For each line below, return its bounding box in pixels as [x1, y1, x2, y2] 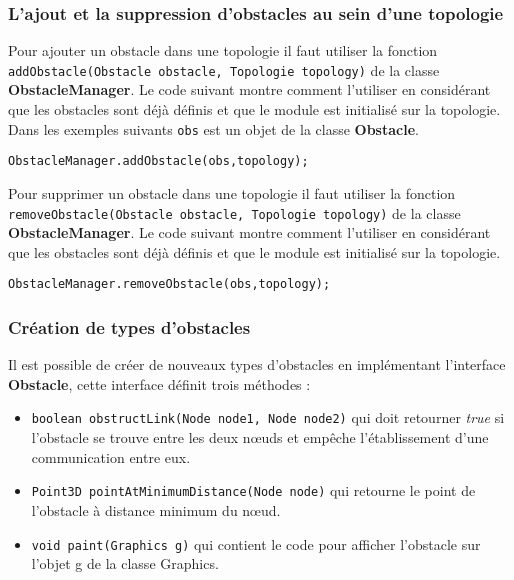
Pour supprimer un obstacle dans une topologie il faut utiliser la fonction [8, 182, 456, 203]
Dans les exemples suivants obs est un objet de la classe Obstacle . [8, 118, 419, 139]
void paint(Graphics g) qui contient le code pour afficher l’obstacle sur [31, 533, 481, 554]
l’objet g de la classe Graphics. [31, 553, 219, 574]
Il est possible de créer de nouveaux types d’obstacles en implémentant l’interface [8, 354, 506, 375]
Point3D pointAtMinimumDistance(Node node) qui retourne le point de [31, 480, 476, 501]
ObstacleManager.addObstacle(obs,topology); [8, 154, 309, 169]
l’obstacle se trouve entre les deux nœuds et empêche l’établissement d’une [31, 427, 489, 448]
